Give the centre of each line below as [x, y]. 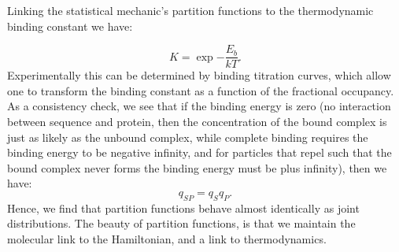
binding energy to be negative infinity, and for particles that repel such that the [199, 152]
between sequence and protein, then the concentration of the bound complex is [197, 122]
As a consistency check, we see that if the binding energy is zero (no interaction [199, 106]
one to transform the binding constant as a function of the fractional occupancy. [201, 90]
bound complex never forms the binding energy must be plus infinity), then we [197, 167]
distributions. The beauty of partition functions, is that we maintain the [181, 223]
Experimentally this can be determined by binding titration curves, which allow [199, 75]
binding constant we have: [70, 26]
